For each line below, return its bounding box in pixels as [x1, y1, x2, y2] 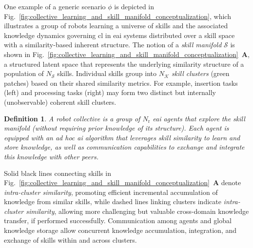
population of [4, 68, 44, 78]
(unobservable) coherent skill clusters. [4, 96, 117, 107]
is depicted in [114, 1, 155, 11]
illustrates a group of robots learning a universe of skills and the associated [4, 20, 228, 31]
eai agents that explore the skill [153, 113, 245, 123]
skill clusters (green [172, 68, 230, 78]
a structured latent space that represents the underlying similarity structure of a [4, 58, 244, 69]
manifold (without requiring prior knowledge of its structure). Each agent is [4, 123, 229, 133]
